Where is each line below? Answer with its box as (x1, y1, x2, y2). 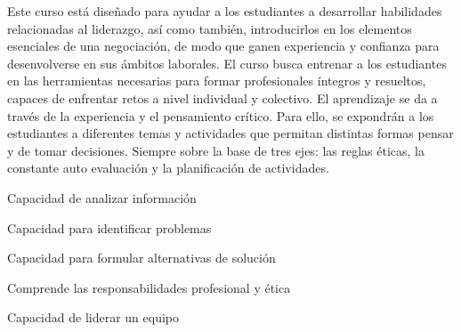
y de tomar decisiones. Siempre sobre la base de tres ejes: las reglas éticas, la (7, 141, 425, 159)
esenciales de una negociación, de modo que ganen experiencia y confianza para (7, 36, 440, 55)
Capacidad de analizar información (7, 188, 197, 206)
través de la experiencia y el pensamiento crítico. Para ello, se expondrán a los (7, 106, 434, 125)
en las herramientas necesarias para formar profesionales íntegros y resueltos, (7, 71, 426, 90)
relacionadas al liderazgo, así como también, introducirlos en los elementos (7, 19, 412, 37)
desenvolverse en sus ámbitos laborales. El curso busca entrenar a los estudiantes (7, 53, 447, 72)
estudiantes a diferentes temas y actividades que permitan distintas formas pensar (7, 124, 454, 142)
